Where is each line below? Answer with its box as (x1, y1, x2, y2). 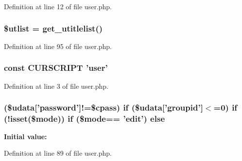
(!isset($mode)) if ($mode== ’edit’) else (4, 113, 165, 125)
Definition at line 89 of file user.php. (4, 147, 112, 158)
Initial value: (4, 131, 47, 142)
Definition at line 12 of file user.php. (4, 1, 112, 11)
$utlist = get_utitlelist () (4, 22, 103, 34)
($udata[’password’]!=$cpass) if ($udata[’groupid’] (4, 101, 203, 113)
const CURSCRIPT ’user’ (4, 62, 108, 74)
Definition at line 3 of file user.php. (4, 80, 109, 91)
